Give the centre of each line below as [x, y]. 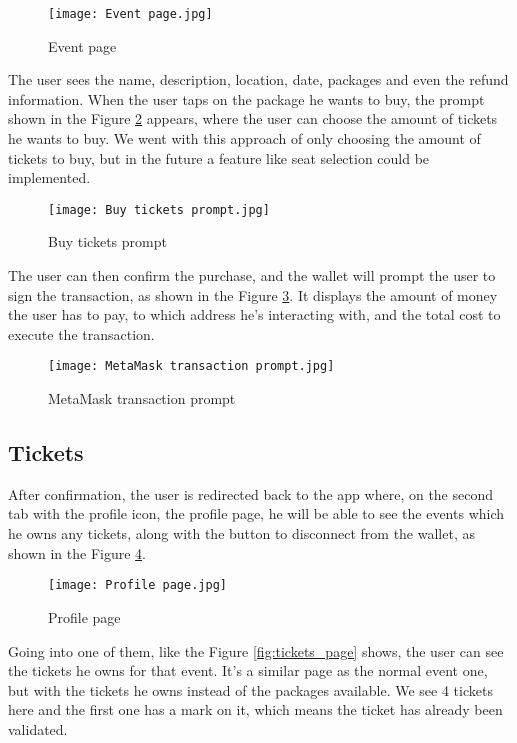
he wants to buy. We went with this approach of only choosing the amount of [244, 138]
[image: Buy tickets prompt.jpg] [159, 209]
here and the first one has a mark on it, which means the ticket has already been [255, 709]
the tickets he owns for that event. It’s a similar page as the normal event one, [248, 670]
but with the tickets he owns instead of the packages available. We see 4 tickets [250, 689]
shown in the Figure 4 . [77, 552]
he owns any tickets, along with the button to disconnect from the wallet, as [241, 533]
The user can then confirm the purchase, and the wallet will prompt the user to [252, 275]
